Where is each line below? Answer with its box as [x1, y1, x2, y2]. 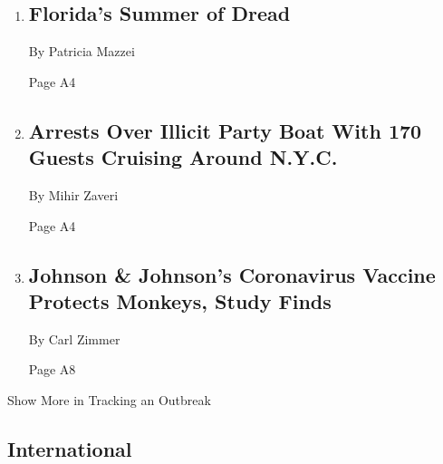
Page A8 [28, 360, 76, 379]
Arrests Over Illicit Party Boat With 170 [28, 116, 422, 144]
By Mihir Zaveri [28, 185, 119, 204]
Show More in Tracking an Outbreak [7, 390, 211, 409]
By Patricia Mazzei [28, 42, 135, 61]
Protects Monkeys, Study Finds [28, 286, 332, 314]
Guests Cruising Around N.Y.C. [28, 143, 338, 171]
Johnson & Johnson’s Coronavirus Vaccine [28, 260, 436, 288]
